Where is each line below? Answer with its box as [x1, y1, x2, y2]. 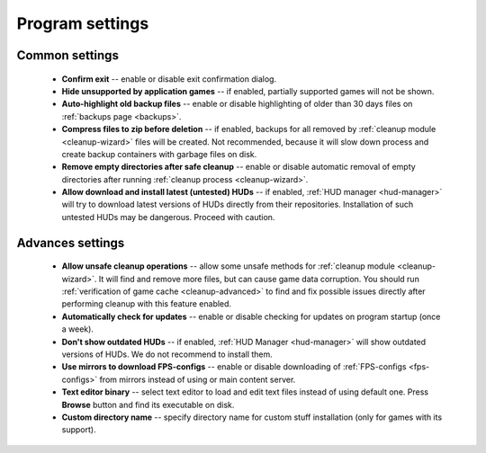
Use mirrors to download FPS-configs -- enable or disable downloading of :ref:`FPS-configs [61, 361, 407, 372]
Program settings [16, 13, 149, 33]
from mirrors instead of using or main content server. [99, 374, 296, 385]
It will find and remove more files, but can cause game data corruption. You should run [98, 273, 420, 284]
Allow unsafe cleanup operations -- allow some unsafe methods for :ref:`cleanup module [61, 261, 395, 271]
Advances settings [16, 235, 125, 251]
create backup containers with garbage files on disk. [61, 148, 257, 159]
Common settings [16, 48, 119, 63]
